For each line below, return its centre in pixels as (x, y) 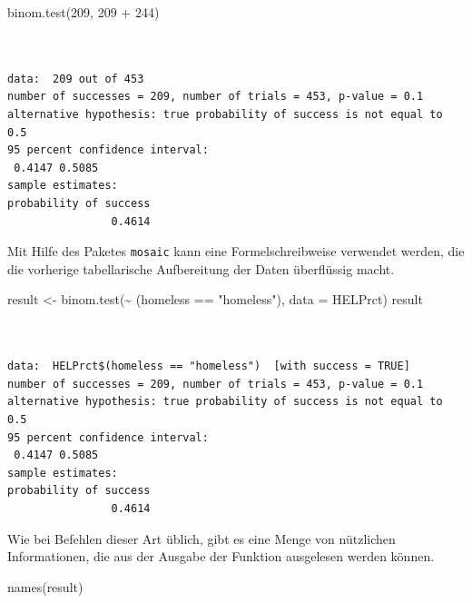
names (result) (45, 586)
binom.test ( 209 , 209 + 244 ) (84, 12)
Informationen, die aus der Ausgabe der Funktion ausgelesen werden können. (221, 556)
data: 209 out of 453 (76, 79)
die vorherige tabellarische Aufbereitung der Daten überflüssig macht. (201, 268)
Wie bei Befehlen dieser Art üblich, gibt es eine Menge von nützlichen (202, 538)
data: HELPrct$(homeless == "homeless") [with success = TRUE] (209, 366)
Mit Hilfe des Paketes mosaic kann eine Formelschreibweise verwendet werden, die (236, 251)
